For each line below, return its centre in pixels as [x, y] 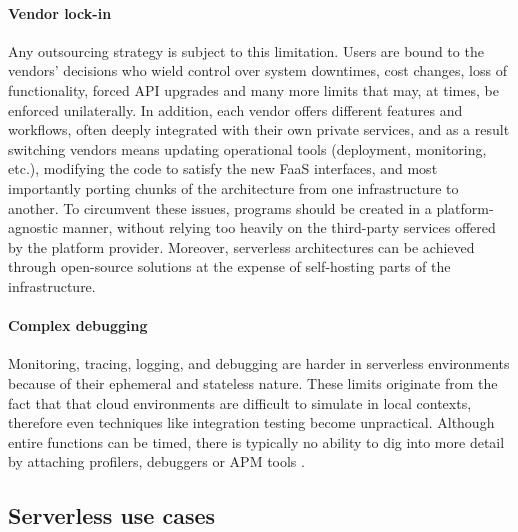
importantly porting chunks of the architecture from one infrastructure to [233, 187]
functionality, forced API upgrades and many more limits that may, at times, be [253, 89]
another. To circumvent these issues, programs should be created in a [220, 207]
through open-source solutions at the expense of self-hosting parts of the [229, 266]
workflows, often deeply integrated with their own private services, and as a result [259, 129]
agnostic [33, 227]
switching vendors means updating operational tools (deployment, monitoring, [247, 148]
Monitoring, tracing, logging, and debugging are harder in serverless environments [259, 363]
